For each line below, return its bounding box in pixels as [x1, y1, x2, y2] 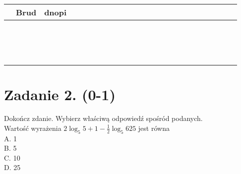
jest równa [138, 122, 170, 133]
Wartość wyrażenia [4, 122, 61, 133]
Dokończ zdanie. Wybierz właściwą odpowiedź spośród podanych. [4, 113, 203, 123]
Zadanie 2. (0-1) [4, 84, 116, 105]
